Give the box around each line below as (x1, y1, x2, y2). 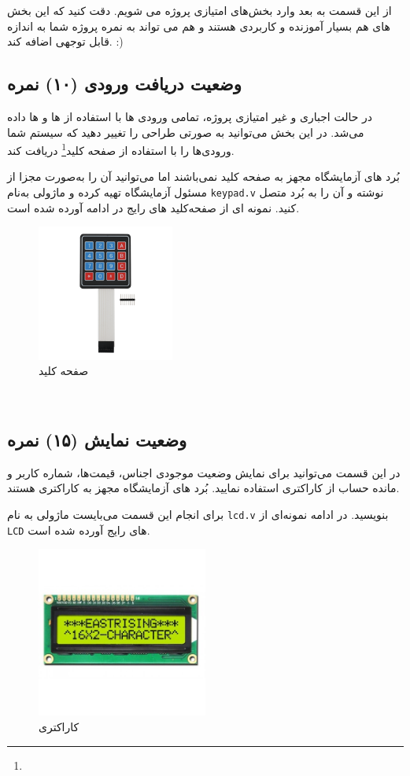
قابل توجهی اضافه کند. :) (7, 33, 124, 50)
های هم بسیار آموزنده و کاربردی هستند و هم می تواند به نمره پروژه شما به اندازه (7, 17, 390, 34)
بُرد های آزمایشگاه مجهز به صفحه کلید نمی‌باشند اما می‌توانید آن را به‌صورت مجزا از (7, 168, 400, 185)
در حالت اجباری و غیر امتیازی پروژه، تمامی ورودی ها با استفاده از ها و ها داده (7, 108, 372, 124)
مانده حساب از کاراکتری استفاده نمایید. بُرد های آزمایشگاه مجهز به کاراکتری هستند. (7, 480, 400, 496)
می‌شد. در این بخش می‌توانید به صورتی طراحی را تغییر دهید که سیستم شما (7, 123, 364, 140)
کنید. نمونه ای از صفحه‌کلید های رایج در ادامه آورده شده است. (7, 199, 300, 215)
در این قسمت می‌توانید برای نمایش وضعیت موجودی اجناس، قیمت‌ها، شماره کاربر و (7, 464, 401, 480)
